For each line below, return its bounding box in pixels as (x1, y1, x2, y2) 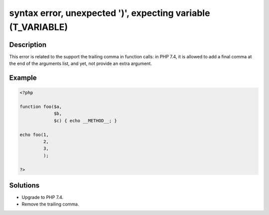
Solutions (9, 181, 40, 190)
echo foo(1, (19, 132, 49, 137)
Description (9, 40, 47, 49)
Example (9, 74, 37, 82)
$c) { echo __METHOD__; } (54, 118, 117, 123)
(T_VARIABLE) (9, 21, 68, 32)
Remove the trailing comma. (21, 201, 79, 207)
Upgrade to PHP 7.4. (21, 195, 64, 201)
